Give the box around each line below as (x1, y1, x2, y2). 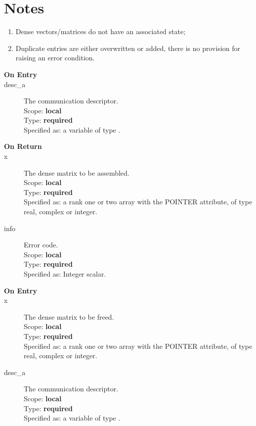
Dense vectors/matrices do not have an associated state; (15, 26, 186, 37)
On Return (4, 141, 42, 151)
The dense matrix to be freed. (24, 311, 114, 322)
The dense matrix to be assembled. (24, 167, 129, 178)
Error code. (24, 239, 58, 250)
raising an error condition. (15, 52, 95, 63)
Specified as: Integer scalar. (24, 269, 106, 279)
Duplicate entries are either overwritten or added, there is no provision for (15, 43, 241, 53)
